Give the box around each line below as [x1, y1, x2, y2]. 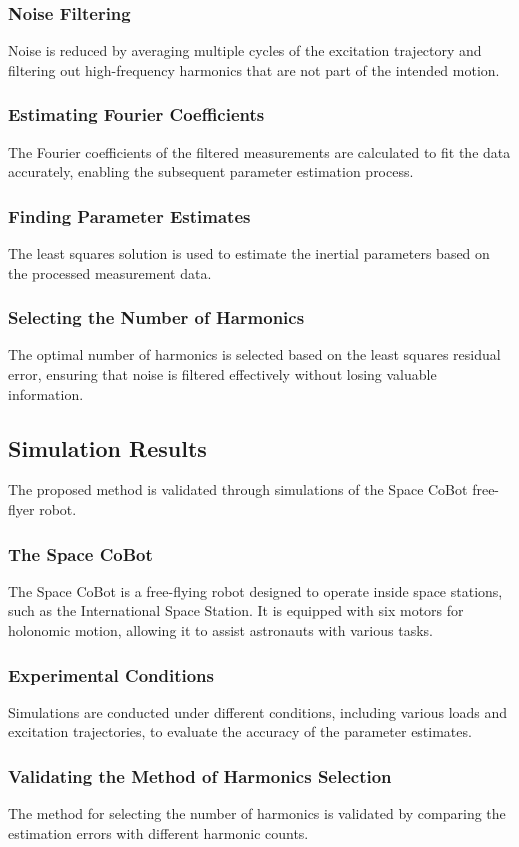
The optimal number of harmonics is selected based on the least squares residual [8, 344, 501, 365]
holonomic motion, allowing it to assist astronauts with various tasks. [8, 620, 433, 641]
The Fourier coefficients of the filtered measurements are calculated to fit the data [8, 141, 511, 162]
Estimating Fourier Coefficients [8, 102, 265, 127]
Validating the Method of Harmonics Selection [8, 763, 392, 788]
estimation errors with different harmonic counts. [8, 822, 309, 843]
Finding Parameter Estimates [8, 203, 251, 228]
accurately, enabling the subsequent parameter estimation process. [8, 161, 414, 182]
